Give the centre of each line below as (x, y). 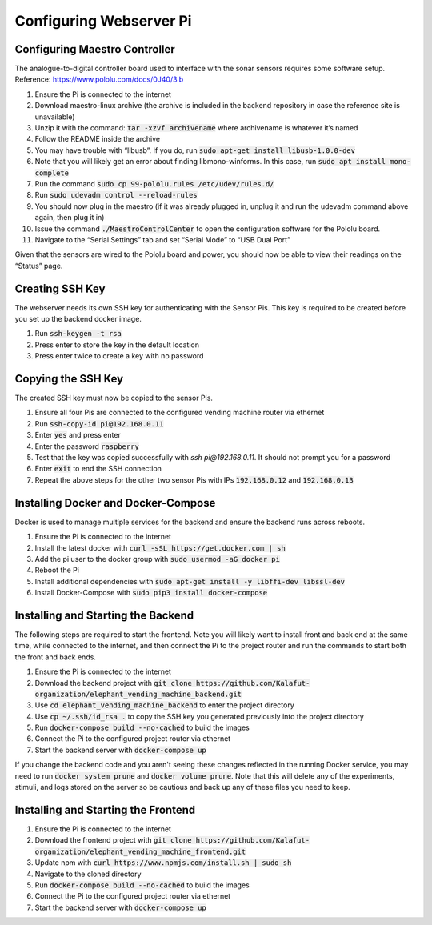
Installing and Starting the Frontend (105, 809)
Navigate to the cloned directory (88, 874)
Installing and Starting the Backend (104, 615)
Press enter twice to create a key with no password (119, 356)
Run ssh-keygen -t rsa (78, 334)
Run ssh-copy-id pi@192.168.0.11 (99, 423)
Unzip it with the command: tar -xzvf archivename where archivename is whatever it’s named (196, 128)
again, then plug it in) (70, 218)
